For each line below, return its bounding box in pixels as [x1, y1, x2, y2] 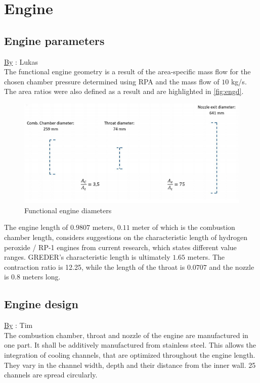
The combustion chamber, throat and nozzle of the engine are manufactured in [4, 329, 248, 340]
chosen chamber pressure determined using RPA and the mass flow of [4, 76, 220, 86]
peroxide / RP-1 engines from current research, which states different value [4, 242, 237, 252]
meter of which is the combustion [132, 222, 235, 232]
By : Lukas [4, 56, 38, 67]
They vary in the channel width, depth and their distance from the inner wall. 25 [4, 359, 256, 370]
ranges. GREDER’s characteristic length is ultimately [4, 252, 170, 262]
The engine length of [4, 222, 68, 232]
